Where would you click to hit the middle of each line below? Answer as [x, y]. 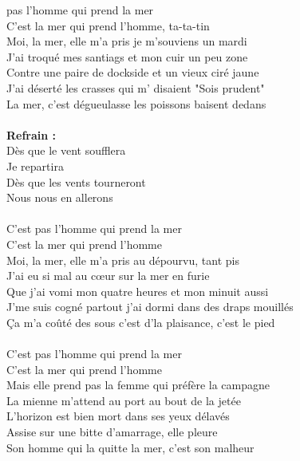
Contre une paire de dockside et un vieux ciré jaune [133, 72]
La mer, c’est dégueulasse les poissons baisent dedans [136, 103]
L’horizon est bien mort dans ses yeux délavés [118, 416]
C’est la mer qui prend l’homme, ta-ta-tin [108, 25]
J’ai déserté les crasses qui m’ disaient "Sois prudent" [136, 87]
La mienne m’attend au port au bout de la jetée [124, 400]
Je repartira [35, 165]
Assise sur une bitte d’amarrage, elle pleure [112, 432]
